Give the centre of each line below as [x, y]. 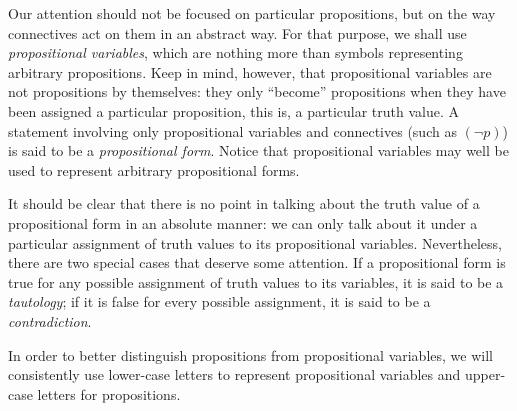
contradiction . [50, 320]
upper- [485, 374]
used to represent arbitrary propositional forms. [154, 169]
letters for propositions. [109, 393]
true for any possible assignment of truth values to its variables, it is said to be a [256, 281]
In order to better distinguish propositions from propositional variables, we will [250, 354]
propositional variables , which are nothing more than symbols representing [235, 52]
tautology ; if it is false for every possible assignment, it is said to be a [219, 301]
